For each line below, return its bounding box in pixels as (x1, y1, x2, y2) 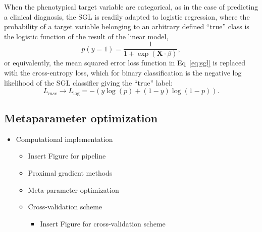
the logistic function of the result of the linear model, (4, 31, 169, 41)
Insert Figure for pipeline (28, 150, 106, 161)
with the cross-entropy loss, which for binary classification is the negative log (4, 67, 242, 78)
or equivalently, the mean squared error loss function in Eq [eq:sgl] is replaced (4, 57, 246, 68)
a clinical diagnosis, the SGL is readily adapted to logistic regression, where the (4, 11, 250, 22)
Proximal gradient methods (28, 168, 113, 178)
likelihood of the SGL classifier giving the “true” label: (4, 77, 173, 88)
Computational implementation (16, 133, 113, 144)
